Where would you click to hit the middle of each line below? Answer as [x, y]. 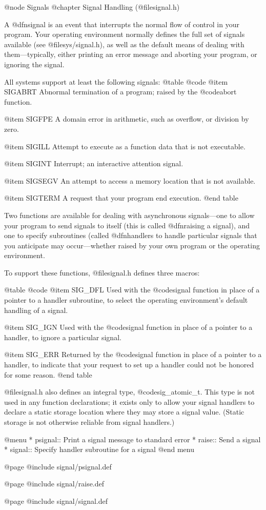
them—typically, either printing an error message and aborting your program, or [131, 54]
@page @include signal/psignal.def [58, 466]
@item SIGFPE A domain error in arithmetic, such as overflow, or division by [127, 119]
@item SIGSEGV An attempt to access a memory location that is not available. [130, 180]
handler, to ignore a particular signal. [63, 337]
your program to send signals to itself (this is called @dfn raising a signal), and [127, 225]
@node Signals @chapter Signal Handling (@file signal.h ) [92, 7]
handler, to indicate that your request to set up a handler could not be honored [129, 365]
